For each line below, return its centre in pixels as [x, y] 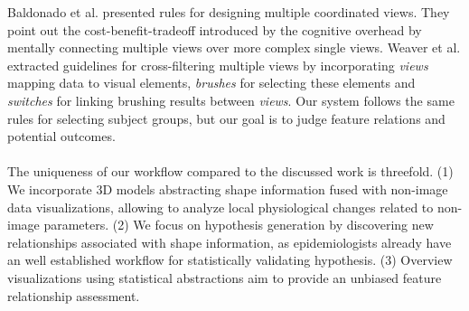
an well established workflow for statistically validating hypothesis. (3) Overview [230, 260]
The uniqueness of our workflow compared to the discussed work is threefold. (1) [230, 171]
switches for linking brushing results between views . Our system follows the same [231, 100]
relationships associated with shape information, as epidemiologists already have [230, 242]
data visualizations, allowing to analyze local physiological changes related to [220, 207]
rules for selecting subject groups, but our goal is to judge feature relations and [226, 118]
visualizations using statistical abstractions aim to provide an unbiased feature [225, 277]
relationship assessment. [74, 295]
